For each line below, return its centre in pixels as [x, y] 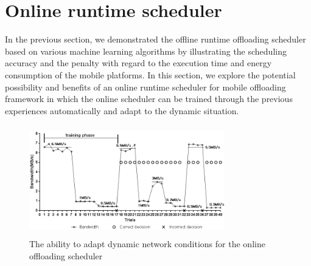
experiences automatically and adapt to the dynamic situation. [122, 110]
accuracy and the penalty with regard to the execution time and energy [138, 63]
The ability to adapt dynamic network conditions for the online [147, 244]
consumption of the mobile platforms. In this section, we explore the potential [150, 74]
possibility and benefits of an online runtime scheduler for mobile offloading [145, 87]
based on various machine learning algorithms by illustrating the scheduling [146, 51]
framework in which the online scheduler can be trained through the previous [149, 99]
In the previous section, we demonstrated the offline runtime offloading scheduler [155, 39]
